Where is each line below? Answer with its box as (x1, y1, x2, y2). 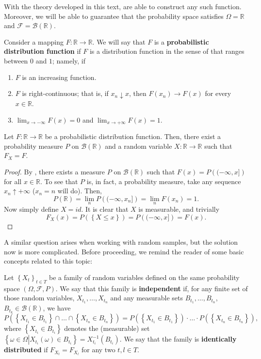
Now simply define (4, 204, 59, 214)
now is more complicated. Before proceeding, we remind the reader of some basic (4, 246, 244, 256)
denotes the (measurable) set (64, 323, 150, 333)
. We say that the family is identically (119, 334, 237, 344)
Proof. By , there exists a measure (4, 167, 105, 177)
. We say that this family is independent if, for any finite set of (55, 283, 248, 293)
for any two (81, 344, 115, 355)
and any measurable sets (110, 293, 183, 303)
